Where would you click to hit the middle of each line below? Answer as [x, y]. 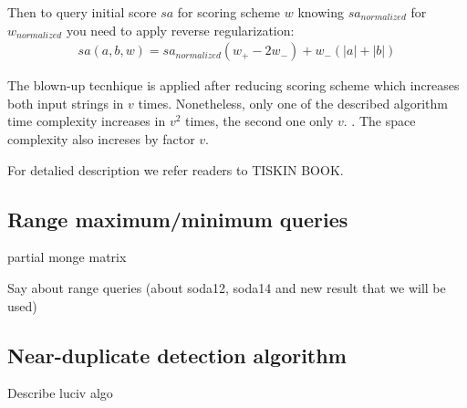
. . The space [379, 121]
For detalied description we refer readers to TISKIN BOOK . [176, 169]
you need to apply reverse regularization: [180, 30]
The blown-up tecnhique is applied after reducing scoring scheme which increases [233, 85]
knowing [321, 12]
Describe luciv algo [60, 393]
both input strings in [66, 103]
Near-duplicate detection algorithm [177, 355]
